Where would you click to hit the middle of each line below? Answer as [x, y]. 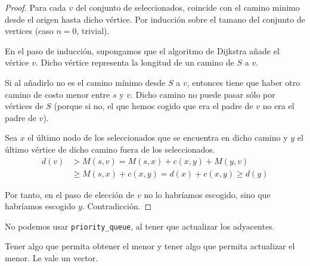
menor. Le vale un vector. [52, 258]
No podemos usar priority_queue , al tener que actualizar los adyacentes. [140, 226]
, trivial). [93, 31]
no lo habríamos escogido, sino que [207, 194]
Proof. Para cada [35, 7]
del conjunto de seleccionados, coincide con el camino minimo [187, 7]
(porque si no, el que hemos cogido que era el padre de [154, 106]
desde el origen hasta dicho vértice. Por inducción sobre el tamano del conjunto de [155, 19]
